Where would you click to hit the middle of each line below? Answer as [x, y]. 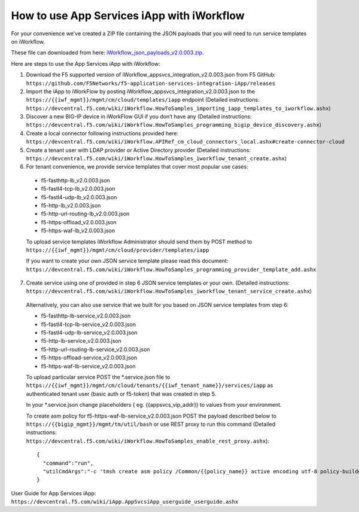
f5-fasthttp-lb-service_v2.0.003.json [86, 316]
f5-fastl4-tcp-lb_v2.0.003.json [78, 189]
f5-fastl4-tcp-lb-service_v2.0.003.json [88, 324]
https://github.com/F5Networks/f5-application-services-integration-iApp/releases [150, 83]
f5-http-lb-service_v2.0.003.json [81, 341]
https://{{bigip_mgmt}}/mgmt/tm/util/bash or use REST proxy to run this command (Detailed [150, 424]
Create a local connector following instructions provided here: [102, 133]
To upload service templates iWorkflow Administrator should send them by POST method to [139, 242]
